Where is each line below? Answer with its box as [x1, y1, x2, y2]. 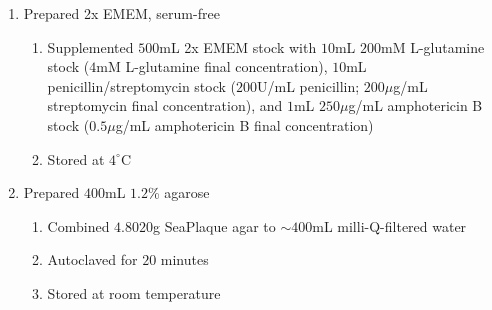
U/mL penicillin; [257, 75, 360, 96]
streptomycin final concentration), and [47, 95, 283, 116]
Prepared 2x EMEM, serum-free [23, 3, 220, 23]
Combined [47, 215, 110, 236]
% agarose [147, 182, 210, 203]
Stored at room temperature [47, 282, 221, 303]
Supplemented [47, 36, 134, 57]
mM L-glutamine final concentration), [96, 56, 328, 77]
